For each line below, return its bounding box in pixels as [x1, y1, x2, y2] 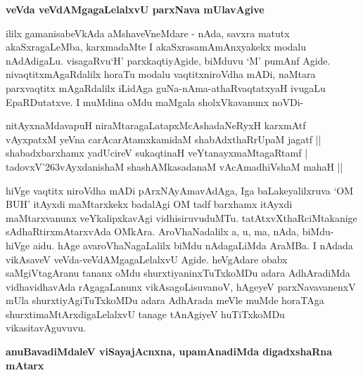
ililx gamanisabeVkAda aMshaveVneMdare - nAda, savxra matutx [6, 25, 290, 40]
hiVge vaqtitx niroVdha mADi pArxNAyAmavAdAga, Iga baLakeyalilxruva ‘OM [6, 183, 354, 197]
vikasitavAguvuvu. [6, 320, 87, 335]
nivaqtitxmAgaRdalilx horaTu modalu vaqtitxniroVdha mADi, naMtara [6, 67, 316, 81]
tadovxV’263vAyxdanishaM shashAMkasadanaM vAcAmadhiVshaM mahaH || [6, 159, 343, 173]
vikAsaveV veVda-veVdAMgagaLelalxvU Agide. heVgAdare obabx [6, 251, 288, 266]
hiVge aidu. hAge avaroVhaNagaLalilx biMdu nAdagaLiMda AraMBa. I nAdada [6, 237, 353, 252]
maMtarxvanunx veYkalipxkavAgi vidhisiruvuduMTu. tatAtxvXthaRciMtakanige [6, 210, 357, 225]
